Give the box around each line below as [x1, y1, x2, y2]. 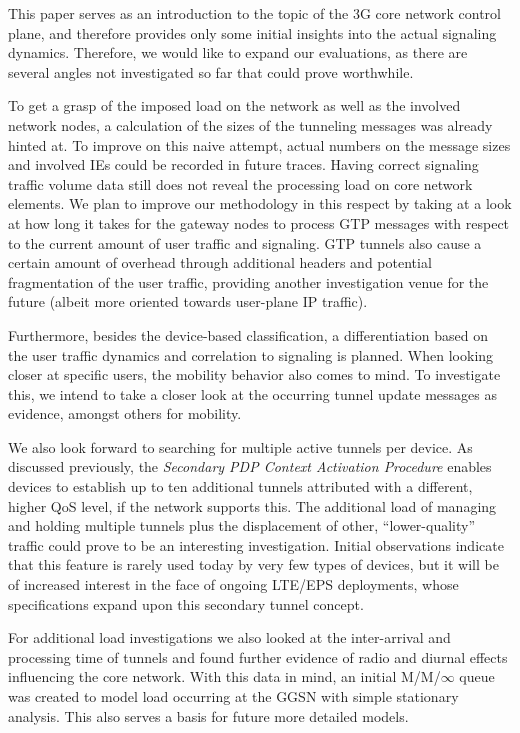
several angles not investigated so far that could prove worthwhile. [8, 61, 414, 82]
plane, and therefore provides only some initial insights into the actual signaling [8, 22, 497, 43]
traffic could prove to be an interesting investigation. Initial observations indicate [8, 534, 504, 555]
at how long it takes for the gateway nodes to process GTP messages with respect [8, 212, 510, 233]
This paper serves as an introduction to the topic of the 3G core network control [8, 3, 501, 23]
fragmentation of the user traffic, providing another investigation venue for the [8, 271, 489, 292]
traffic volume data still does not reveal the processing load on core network [8, 173, 473, 194]
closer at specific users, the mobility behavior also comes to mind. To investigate [8, 364, 501, 385]
